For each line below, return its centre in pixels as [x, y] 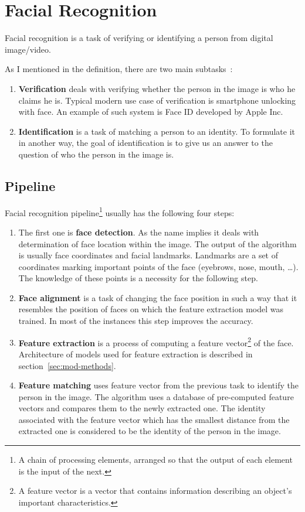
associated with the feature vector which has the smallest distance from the [154, 419]
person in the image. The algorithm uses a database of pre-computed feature [156, 396]
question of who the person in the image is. [96, 154]
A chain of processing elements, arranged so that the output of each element [155, 460]
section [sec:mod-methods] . [67, 365]
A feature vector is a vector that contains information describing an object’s [155, 491]
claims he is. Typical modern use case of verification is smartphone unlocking [157, 100]
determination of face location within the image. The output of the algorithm [157, 243]
